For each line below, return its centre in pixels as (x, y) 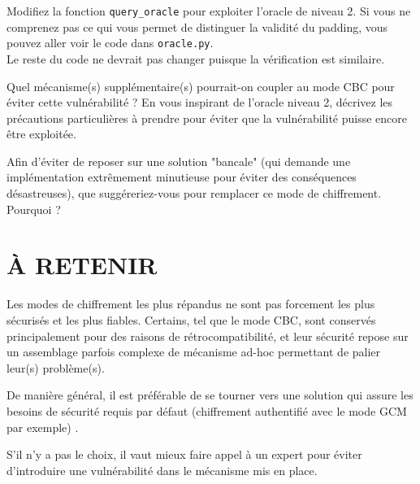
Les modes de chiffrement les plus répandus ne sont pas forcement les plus (191, 304)
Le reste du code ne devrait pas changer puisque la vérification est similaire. (196, 58)
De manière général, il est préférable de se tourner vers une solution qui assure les (210, 395)
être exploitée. (41, 134)
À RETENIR (82, 265)
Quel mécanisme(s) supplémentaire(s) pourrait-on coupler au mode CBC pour (201, 86)
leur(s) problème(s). (56, 367)
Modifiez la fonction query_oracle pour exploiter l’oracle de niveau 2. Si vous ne (209, 11)
